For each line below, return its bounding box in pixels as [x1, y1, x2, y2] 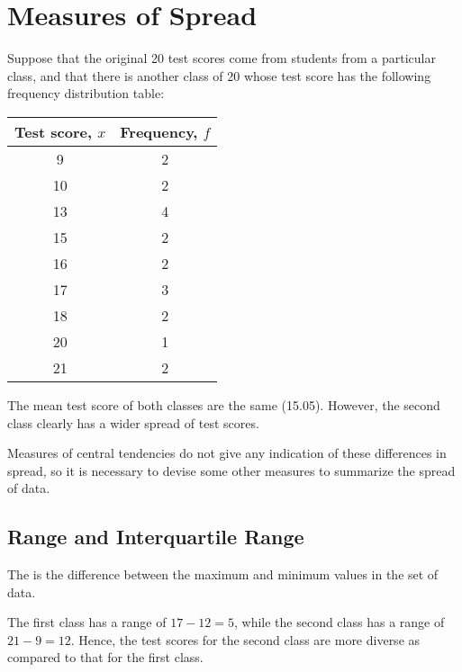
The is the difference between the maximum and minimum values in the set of [7, 565, 439, 584]
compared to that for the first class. [7, 648, 204, 667]
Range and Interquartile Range [7, 523, 304, 551]
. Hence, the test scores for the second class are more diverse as [70, 630, 421, 649]
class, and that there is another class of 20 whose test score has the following [7, 66, 431, 85]
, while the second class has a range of [233, 613, 445, 632]
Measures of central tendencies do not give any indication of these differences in [7, 444, 447, 462]
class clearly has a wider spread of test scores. [7, 413, 259, 432]
